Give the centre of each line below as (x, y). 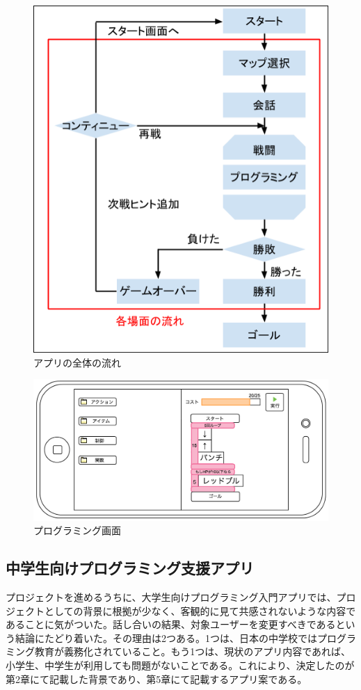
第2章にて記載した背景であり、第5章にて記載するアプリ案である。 (157, 679)
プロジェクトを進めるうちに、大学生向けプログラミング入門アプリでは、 (171, 597)
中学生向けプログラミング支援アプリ (130, 568)
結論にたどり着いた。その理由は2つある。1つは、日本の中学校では (166, 637)
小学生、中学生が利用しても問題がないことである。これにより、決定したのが (180, 665)
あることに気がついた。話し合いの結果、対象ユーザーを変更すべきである (171, 624)
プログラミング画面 (77, 530)
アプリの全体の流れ (77, 362)
